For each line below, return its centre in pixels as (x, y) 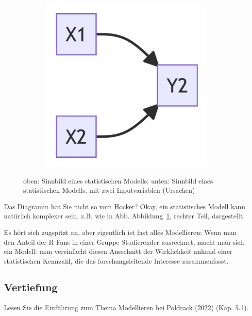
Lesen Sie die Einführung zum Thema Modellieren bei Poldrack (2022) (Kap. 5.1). (126, 307)
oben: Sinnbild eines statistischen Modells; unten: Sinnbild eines (118, 180)
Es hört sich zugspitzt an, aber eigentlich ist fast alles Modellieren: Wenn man (120, 232)
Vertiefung (31, 287)
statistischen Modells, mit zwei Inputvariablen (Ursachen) (109, 190)
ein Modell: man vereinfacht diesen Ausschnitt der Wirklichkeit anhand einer (118, 251)
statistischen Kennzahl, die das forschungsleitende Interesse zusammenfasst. (116, 260)
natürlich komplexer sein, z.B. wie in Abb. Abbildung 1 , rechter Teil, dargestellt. (125, 216)
